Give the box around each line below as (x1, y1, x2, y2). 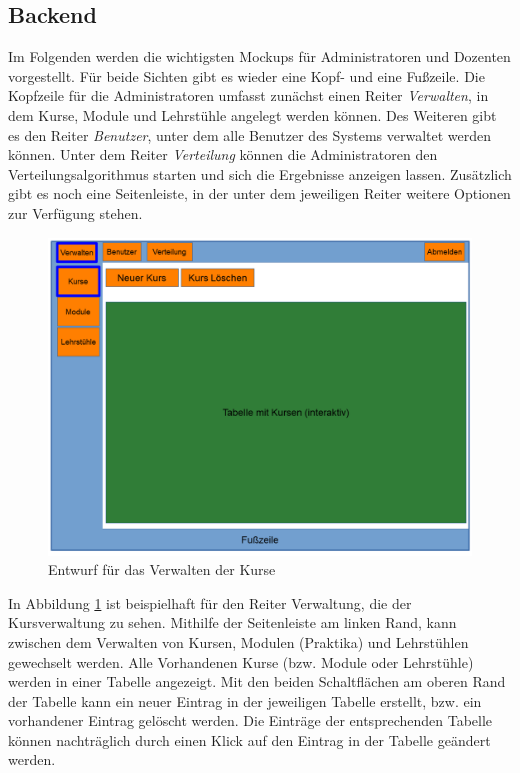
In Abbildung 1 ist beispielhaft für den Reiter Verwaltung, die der (8, 592, 412, 613)
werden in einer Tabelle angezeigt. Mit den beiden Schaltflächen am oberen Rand (8, 671, 506, 692)
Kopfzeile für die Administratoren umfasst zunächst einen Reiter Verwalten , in (8, 85, 489, 106)
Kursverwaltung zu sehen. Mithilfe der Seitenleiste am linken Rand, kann (8, 612, 457, 633)
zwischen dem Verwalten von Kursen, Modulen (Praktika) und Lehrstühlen (8, 631, 469, 652)
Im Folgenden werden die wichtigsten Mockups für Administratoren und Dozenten (8, 46, 511, 67)
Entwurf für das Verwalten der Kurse (48, 559, 276, 580)
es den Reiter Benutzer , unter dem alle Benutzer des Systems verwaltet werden (8, 124, 492, 145)
